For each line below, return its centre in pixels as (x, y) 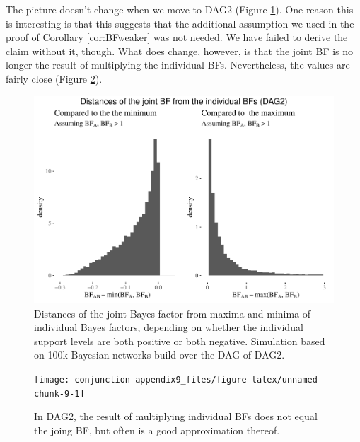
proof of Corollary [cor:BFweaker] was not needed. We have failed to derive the (177, 37)
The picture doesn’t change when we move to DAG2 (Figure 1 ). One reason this (180, 9)
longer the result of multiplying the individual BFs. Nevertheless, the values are (178, 65)
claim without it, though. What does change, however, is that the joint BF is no (180, 51)
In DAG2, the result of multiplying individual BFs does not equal (176, 416)
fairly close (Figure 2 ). (54, 78)
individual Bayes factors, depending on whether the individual (169, 327)
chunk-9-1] (59, 394)
